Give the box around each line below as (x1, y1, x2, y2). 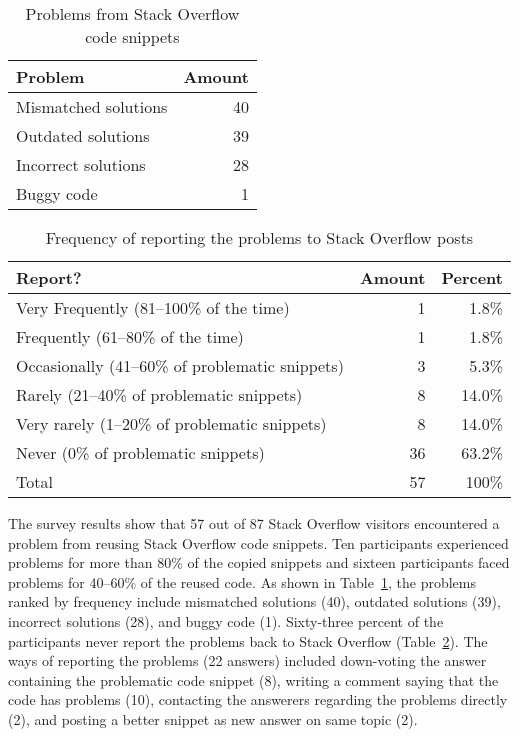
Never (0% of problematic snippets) (16, 441, 265, 464)
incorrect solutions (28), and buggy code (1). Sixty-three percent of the (8, 610, 444, 631)
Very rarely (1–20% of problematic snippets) (16, 412, 327, 435)
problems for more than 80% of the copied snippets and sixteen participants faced (8, 552, 510, 573)
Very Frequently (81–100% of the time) (16, 296, 290, 319)
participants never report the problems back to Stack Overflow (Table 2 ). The (8, 630, 488, 651)
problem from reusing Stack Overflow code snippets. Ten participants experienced (8, 532, 509, 553)
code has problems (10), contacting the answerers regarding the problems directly (8, 689, 508, 710)
